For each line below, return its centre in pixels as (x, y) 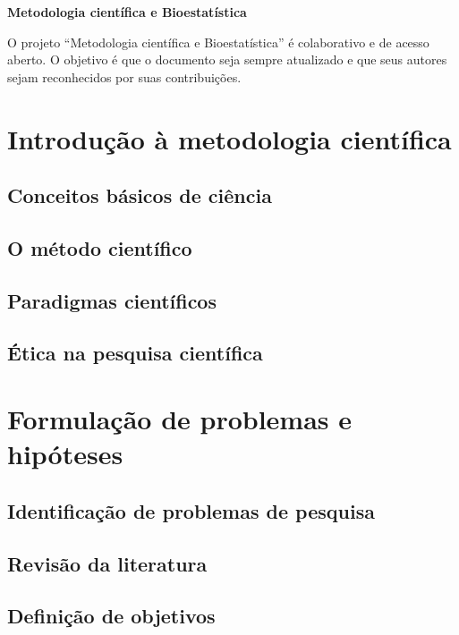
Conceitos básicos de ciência (140, 195)
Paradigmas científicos (112, 300)
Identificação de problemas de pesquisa (191, 510)
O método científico (100, 247)
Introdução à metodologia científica (229, 138)
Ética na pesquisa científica (135, 353)
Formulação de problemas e (180, 419)
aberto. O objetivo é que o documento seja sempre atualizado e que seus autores (227, 59)
